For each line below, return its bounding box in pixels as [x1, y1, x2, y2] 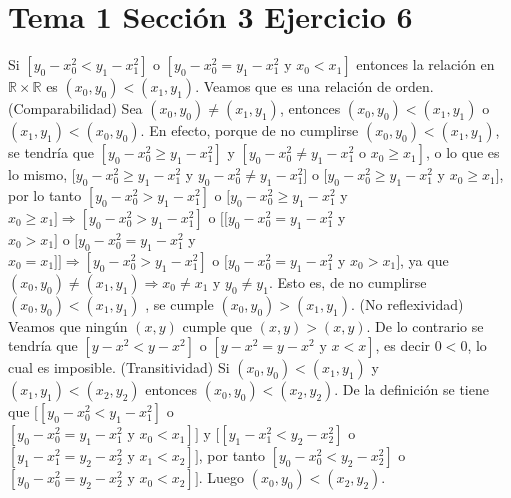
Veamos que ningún [8, 315, 128, 336]
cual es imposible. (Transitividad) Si [8, 357, 230, 378]
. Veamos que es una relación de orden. [195, 76, 434, 97]
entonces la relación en [356, 54, 495, 75]
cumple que [182, 315, 253, 336]
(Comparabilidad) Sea [8, 98, 143, 119]
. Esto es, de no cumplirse [268, 271, 427, 292]
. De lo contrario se [366, 315, 484, 336]
